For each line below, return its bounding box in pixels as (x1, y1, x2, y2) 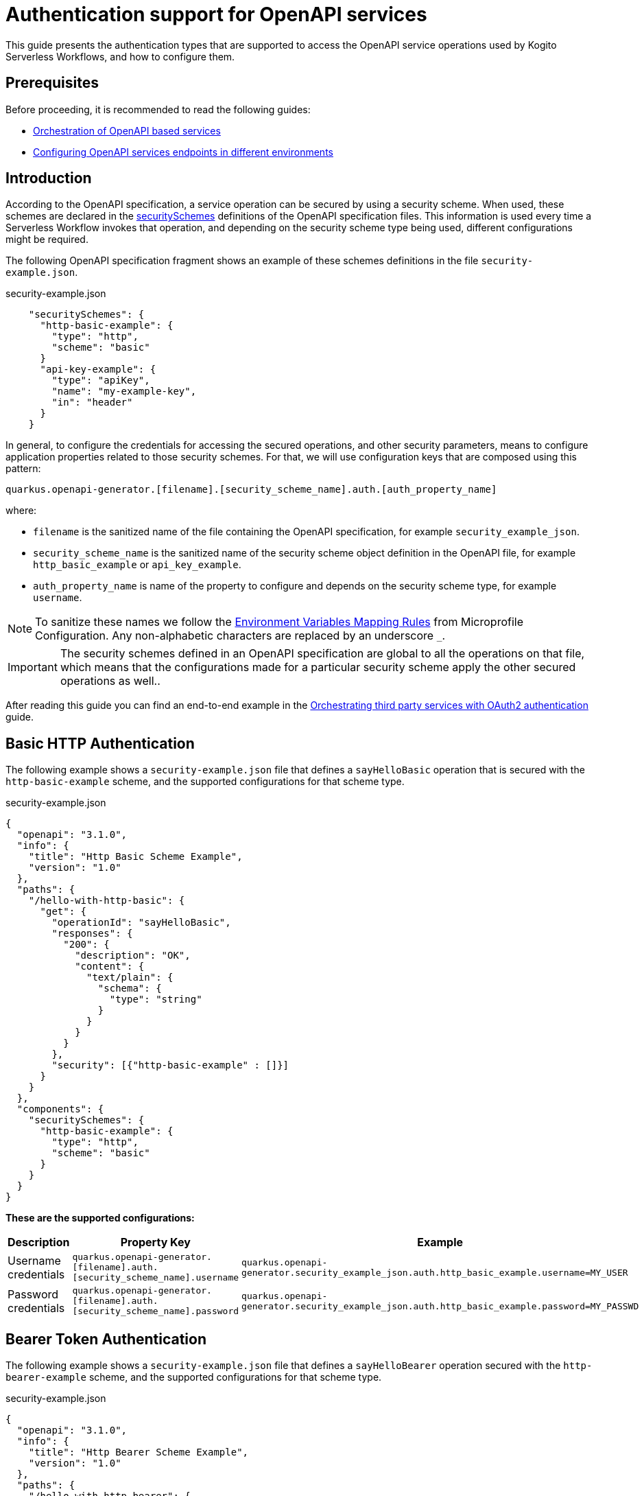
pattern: (5, 463, 41, 475)
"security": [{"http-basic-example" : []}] (51, 1060, 289, 1071)
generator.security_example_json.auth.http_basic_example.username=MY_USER (241, 1267, 628, 1278)
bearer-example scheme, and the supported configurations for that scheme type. (5, 1371, 382, 1383)
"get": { (40, 906, 87, 918)
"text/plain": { (86, 972, 174, 983)
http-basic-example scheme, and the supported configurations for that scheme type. (5, 775, 405, 788)
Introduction (5, 170, 92, 187)
